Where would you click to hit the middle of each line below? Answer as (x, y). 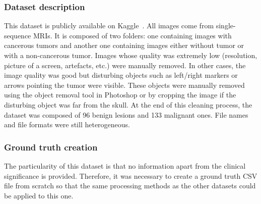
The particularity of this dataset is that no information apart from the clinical (125, 165)
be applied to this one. (39, 195)
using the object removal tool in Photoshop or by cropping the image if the (120, 95)
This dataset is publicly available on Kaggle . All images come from (109, 25)
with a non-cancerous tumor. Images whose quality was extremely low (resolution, (131, 55)
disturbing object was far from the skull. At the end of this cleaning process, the (128, 104)
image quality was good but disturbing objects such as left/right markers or (121, 75)
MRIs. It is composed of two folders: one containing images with (133, 35)
